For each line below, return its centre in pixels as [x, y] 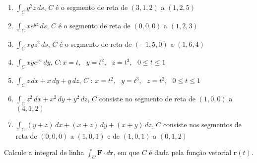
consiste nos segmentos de [202, 124]
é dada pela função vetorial [190, 152]
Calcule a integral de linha [44, 152]
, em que [126, 152]
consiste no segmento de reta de [147, 98]
